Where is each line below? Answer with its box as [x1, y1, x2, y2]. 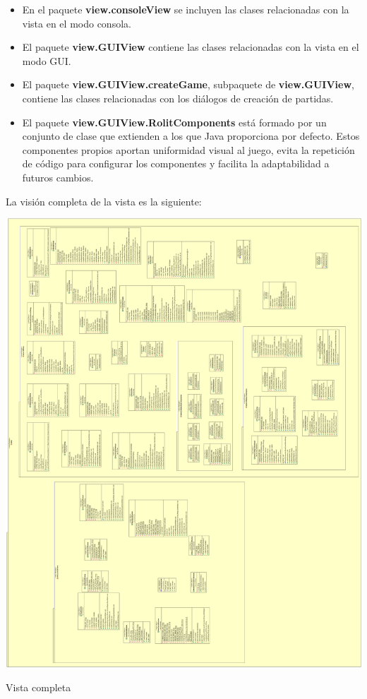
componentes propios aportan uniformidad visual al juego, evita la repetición [22, 142, 355, 157]
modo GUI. [22, 53, 71, 68]
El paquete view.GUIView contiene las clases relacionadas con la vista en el [22, 40, 359, 54]
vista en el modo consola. [22, 16, 131, 30]
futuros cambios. [22, 169, 94, 184]
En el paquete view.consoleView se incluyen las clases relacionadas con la [22, 2, 349, 16]
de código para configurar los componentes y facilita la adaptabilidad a [22, 156, 330, 171]
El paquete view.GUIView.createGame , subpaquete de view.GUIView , [22, 77, 354, 92]
